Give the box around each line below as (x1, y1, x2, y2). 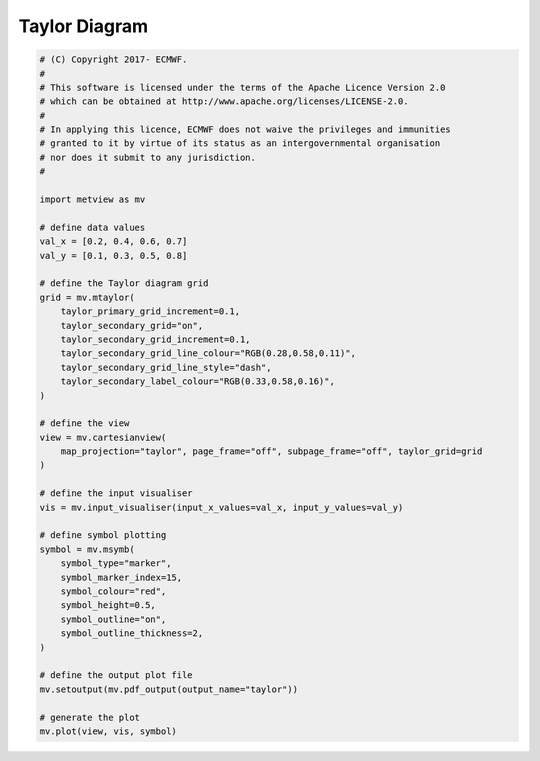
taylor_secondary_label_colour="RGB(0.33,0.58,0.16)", (60, 376, 335, 387)
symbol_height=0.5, (60, 600, 157, 611)
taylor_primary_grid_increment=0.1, (60, 306, 240, 317)
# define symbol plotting (39, 530, 167, 541)
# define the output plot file (39, 670, 194, 681)
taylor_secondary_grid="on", (60, 320, 204, 331)
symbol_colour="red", (60, 585, 167, 597)
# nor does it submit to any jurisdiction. (39, 151, 257, 163)
